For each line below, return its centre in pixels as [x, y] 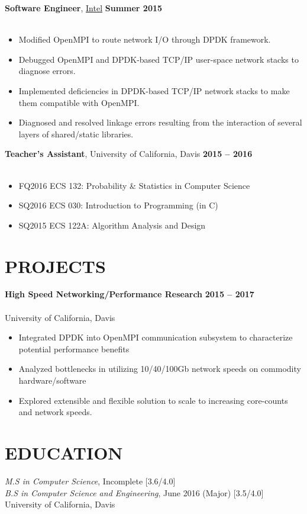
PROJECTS [55, 266]
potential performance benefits [74, 348]
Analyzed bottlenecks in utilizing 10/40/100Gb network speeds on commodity [160, 369]
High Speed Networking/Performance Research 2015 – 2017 [130, 294]
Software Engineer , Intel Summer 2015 [84, 8]
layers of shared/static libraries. [76, 134]
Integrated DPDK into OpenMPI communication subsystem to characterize [156, 337]
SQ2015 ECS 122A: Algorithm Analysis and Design [112, 225]
